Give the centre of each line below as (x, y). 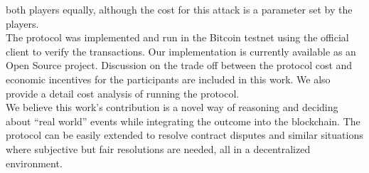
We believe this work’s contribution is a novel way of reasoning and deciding (172, 107)
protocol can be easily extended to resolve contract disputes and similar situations (184, 135)
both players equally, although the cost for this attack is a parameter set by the (179, 9)
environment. (34, 163)
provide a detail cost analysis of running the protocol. (123, 93)
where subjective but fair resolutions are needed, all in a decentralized (158, 148)
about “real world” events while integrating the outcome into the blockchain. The (183, 121)
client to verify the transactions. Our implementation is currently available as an (181, 51)
